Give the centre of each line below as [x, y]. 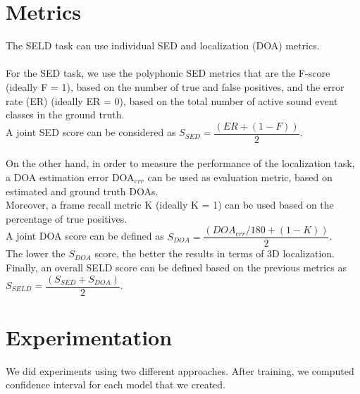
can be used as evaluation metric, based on [240, 177]
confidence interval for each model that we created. [116, 384]
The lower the [36, 253]
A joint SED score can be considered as [91, 132]
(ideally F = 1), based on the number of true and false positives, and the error [175, 86]
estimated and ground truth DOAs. [82, 191]
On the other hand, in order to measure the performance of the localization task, [180, 163]
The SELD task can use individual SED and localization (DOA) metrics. [163, 45]
